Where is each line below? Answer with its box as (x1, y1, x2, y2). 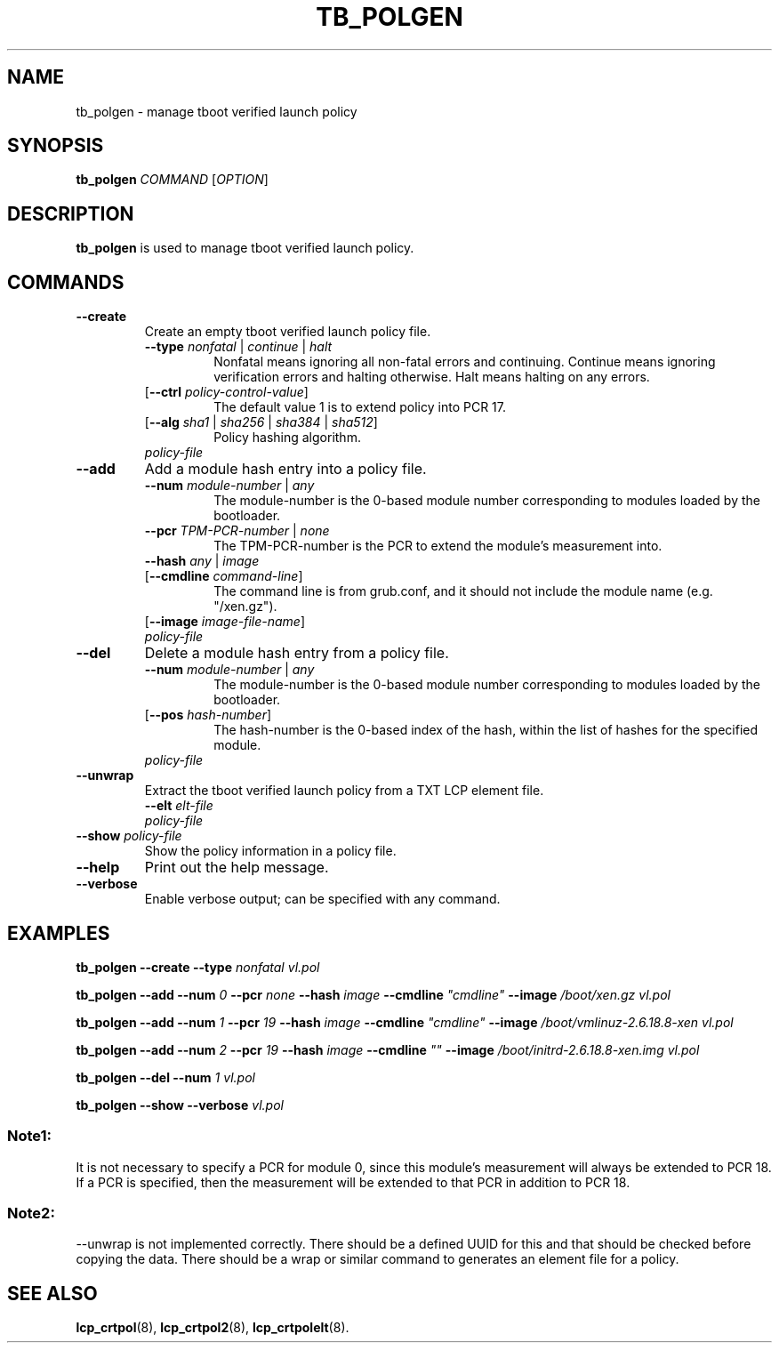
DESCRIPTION (7, 202, 134, 225)
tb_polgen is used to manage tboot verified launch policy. (76, 240, 414, 256)
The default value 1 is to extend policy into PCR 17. (213, 399, 506, 415)
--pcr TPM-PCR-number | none (144, 523, 330, 539)
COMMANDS (7, 270, 124, 293)
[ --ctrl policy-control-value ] (144, 384, 309, 400)
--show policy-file (76, 828, 182, 844)
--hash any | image (144, 553, 260, 569)
